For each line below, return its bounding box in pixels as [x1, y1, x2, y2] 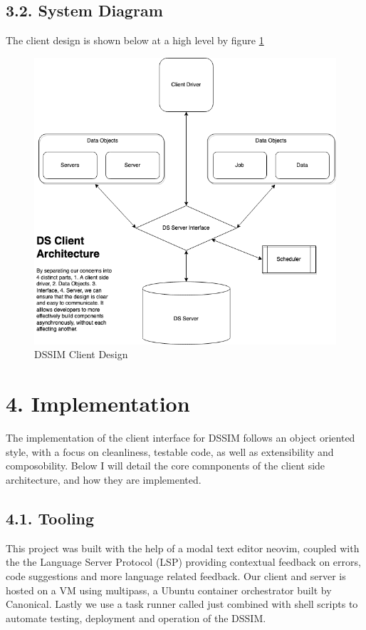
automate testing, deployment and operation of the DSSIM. [6, 610, 266, 625]
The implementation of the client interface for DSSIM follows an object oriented [6, 430, 355, 445]
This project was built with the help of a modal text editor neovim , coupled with [6, 540, 360, 555]
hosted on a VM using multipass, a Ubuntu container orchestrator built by [6, 582, 332, 597]
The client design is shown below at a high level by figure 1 [6, 33, 264, 48]
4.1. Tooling [6, 507, 95, 529]
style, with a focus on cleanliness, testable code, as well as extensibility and [6, 444, 334, 459]
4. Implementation [6, 389, 190, 418]
